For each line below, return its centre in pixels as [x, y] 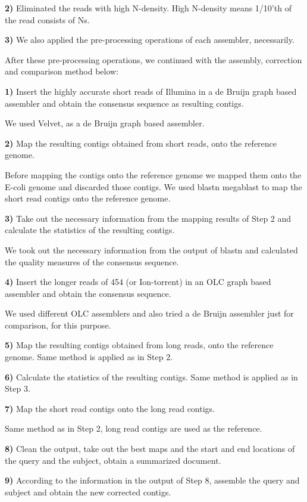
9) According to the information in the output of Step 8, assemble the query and [152, 480]
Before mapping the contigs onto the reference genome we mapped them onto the [153, 174]
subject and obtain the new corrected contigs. [88, 492]
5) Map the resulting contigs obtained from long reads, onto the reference [139, 345]
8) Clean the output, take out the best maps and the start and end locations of [150, 449]
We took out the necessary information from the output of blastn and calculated [151, 250]
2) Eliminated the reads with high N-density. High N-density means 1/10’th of [148, 8]
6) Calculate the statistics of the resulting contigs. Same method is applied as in [151, 376]
